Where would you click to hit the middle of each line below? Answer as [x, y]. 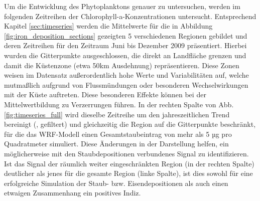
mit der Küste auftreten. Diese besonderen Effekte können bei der [105, 94]
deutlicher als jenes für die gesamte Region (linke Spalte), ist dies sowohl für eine [128, 173]
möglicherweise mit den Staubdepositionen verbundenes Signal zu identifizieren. [126, 153]
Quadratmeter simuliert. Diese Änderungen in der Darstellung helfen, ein [116, 144]
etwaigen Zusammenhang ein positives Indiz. [73, 193]
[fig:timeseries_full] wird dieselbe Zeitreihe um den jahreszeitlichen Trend [117, 114]
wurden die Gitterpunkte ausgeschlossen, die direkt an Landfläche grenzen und [125, 55]
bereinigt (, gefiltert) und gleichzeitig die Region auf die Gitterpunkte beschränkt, [130, 124]
